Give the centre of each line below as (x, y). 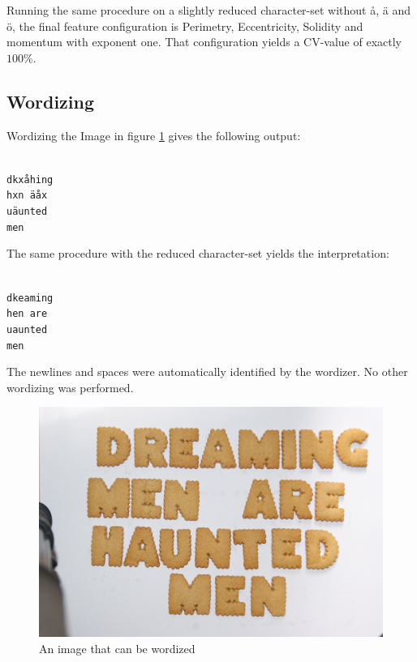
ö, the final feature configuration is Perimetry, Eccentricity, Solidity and (185, 26)
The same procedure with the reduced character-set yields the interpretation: (198, 253)
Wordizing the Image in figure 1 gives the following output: (154, 135)
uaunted (27, 329)
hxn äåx (27, 196)
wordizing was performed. (70, 387)
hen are (27, 314)
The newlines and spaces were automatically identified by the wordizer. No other (207, 372)
